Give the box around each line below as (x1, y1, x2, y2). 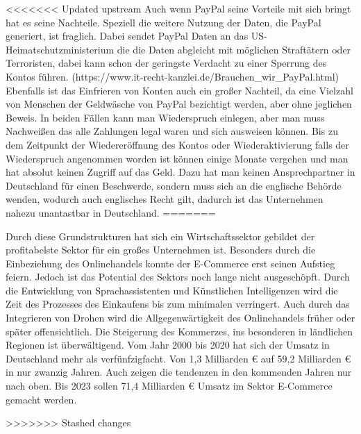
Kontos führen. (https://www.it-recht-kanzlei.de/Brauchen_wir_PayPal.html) (6, 69, 339, 83)
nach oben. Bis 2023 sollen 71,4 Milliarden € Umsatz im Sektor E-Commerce (6, 378, 333, 393)
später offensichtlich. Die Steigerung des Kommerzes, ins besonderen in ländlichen (6, 324, 353, 338)
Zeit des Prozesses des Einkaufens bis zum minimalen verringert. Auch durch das (6, 297, 350, 311)
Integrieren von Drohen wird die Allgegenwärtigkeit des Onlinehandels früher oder (6, 310, 355, 325)
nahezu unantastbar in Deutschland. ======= (6, 205, 216, 219)
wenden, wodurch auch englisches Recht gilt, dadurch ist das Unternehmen (6, 192, 324, 206)
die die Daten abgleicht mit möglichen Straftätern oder (117, 42, 351, 56)
